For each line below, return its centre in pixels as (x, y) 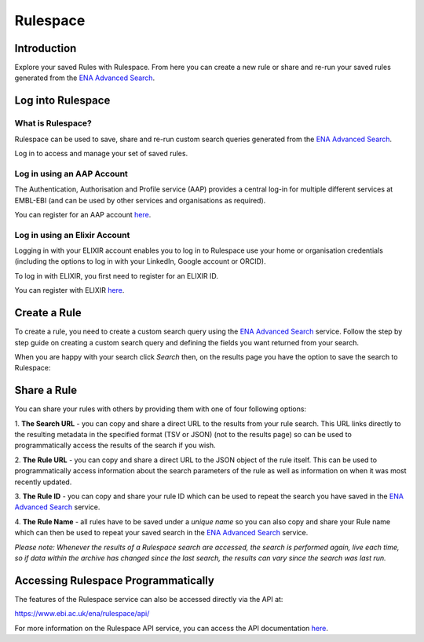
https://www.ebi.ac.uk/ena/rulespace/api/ (82, 614)
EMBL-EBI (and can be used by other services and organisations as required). (140, 200)
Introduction (46, 48)
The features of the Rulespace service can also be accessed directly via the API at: (149, 599)
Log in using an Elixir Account (72, 235)
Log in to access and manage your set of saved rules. (101, 153)
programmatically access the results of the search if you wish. (115, 445)
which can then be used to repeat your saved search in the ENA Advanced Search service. (161, 533)
